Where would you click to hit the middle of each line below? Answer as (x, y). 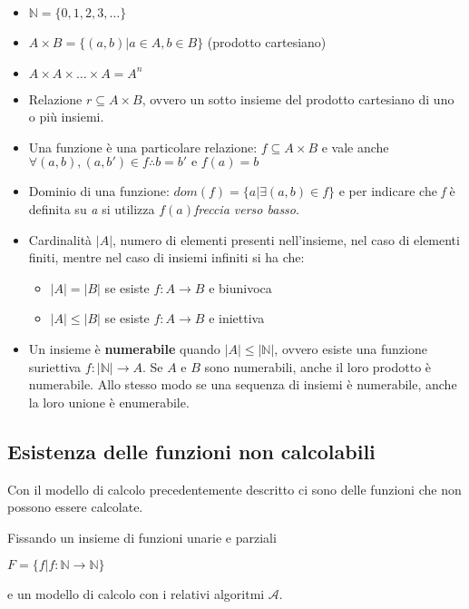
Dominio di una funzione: (99, 191)
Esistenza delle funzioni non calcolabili (191, 451)
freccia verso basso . (246, 208)
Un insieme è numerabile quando (124, 348)
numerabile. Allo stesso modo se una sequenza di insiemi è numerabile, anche (243, 384)
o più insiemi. (66, 117)
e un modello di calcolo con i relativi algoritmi (136, 594)
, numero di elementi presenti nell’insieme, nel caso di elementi (286, 239)
